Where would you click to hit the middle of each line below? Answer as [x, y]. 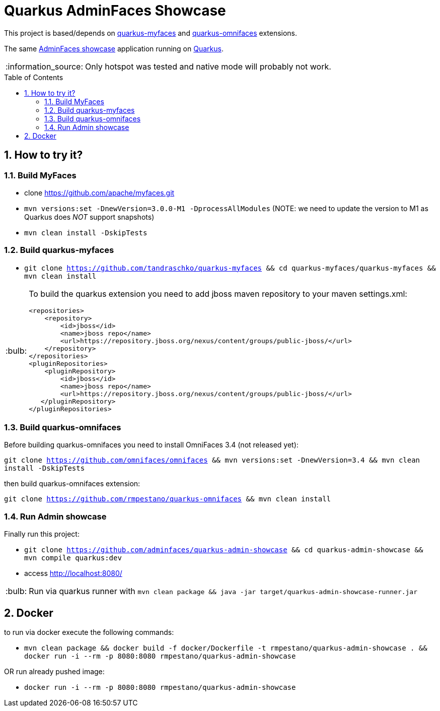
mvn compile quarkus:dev [73, 558]
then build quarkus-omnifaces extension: [72, 484]
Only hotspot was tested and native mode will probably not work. [208, 66]
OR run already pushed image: [54, 672]
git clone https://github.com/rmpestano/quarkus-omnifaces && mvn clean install [168, 499]
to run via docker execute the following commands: [89, 632]
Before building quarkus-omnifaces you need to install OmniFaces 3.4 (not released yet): [151, 445]
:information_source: [45, 66]
